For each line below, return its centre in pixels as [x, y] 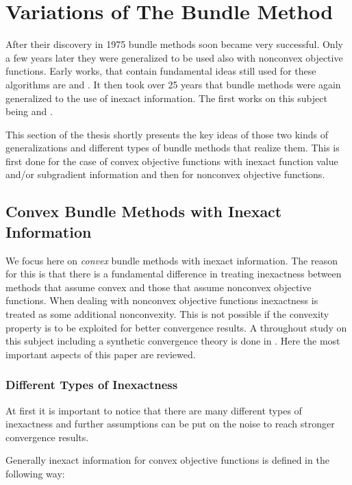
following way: [35, 473]
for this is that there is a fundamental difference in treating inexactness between [174, 274]
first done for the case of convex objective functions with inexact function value [172, 161]
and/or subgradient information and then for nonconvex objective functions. [165, 174]
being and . [29, 111]
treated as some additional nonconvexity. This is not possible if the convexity [167, 314]
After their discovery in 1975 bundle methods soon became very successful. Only [174, 44]
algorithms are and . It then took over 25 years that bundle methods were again [173, 84]
